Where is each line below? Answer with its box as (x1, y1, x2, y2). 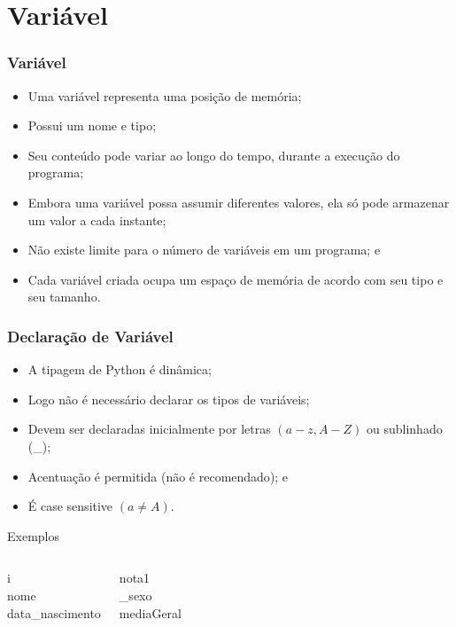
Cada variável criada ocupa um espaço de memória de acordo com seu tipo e (27, 270, 444, 288)
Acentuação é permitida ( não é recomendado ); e (27, 466, 289, 485)
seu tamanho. (27, 287, 101, 306)
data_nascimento (7, 603, 101, 622)
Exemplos (7, 526, 59, 545)
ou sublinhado (367, 419, 443, 438)
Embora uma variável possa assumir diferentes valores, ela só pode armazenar (27, 192, 450, 211)
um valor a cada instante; (27, 210, 166, 229)
